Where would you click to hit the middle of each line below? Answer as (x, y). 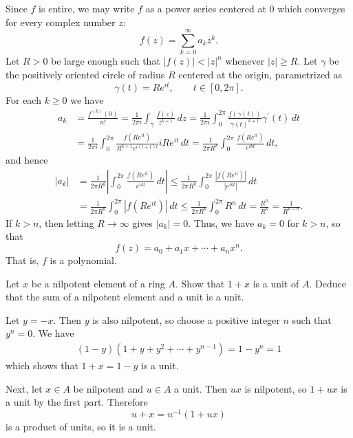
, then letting (66, 222)
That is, (22, 260)
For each (23, 99)
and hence (27, 159)
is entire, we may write (87, 8)
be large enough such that (106, 61)
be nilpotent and (108, 388)
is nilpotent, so (276, 388)
